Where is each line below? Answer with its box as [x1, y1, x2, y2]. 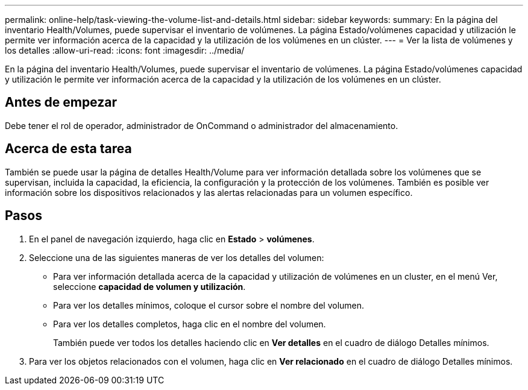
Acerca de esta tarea [5, 141, 132, 157]
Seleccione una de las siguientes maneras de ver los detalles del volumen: [29, 252, 324, 263]
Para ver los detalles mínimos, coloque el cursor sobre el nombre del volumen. [53, 300, 365, 310]
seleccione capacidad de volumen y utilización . [53, 281, 246, 292]
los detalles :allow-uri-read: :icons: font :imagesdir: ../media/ [5, 45, 245, 55]
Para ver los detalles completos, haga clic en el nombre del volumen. [53, 318, 326, 329]
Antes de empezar [5, 95, 117, 110]
